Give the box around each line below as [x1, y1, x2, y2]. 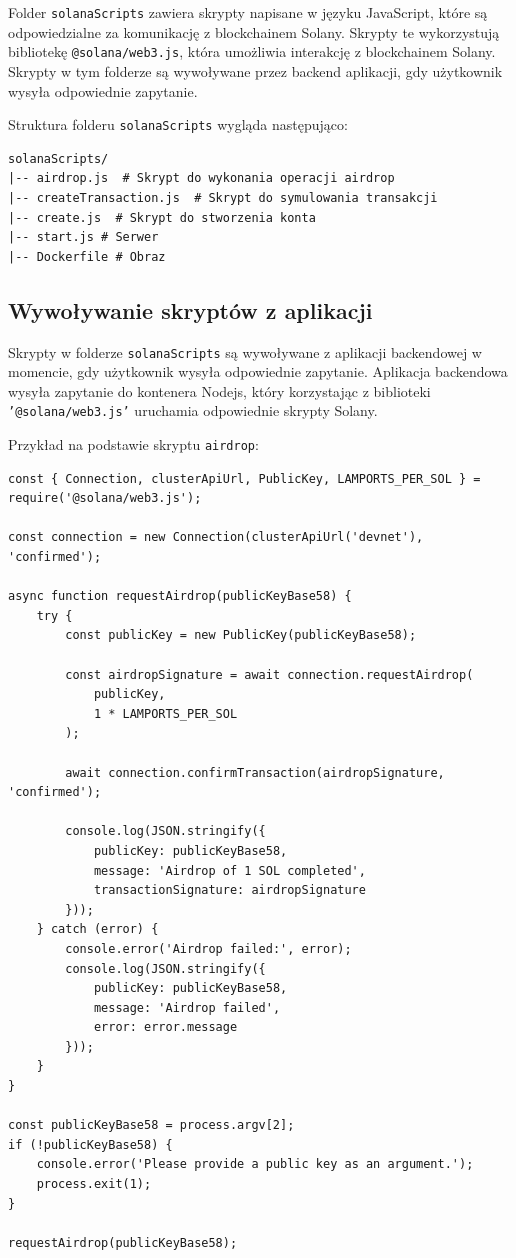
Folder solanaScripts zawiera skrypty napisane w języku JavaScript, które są [8, 2, 488, 22]
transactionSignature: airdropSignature [93, 883, 366, 898]
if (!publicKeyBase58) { [8, 1137, 173, 1152]
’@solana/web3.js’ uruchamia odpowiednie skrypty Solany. [8, 400, 378, 421]
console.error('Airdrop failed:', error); [65, 941, 352, 956]
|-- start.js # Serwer [8, 230, 159, 245]
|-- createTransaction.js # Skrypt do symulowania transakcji [8, 190, 438, 205]
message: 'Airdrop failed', [93, 1000, 281, 1015]
